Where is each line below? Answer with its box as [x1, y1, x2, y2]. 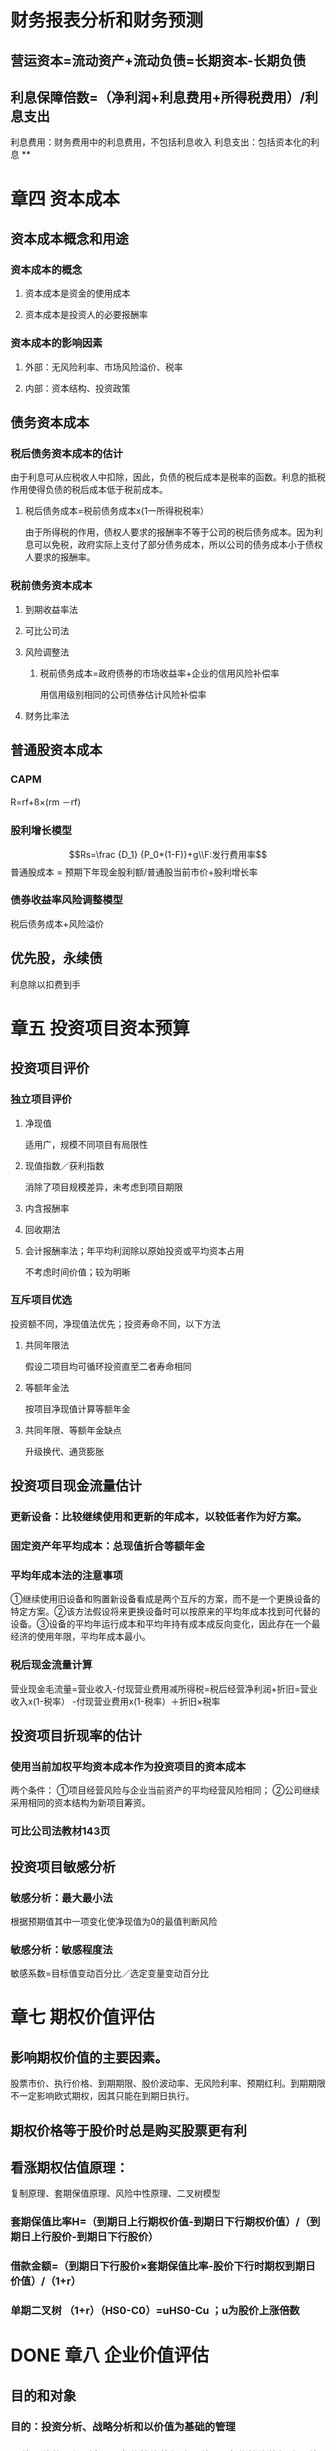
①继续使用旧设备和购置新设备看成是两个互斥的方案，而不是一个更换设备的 [10, 1593, 321, 1605]
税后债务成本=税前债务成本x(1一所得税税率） [24, 505, 210, 517]
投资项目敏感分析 [10, 1858, 116, 1875]
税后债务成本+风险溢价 [10, 917, 105, 930]
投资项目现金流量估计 [10, 1477, 142, 1495]
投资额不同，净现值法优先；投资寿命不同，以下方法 [10, 1317, 221, 1330]
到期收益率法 [24, 603, 78, 615]
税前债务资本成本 [10, 579, 93, 593]
